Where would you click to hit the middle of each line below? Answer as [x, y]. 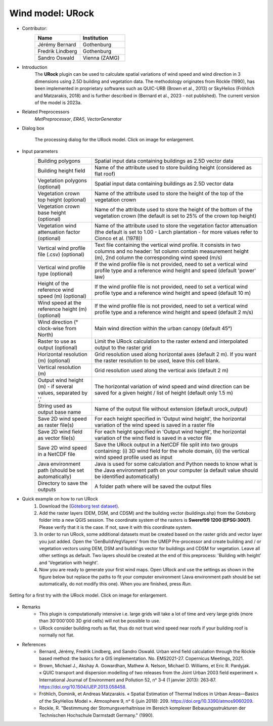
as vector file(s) [56, 438]
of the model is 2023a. [58, 102]
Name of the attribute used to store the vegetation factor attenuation [176, 226]
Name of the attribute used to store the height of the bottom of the [173, 210]
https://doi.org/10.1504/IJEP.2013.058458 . [83, 687]
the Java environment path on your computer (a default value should [176, 470]
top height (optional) [62, 200]
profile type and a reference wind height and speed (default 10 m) [173, 293]
